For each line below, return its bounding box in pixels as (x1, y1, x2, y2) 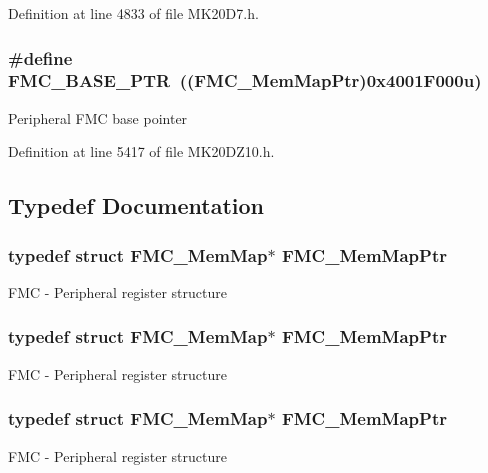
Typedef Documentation (8, 190, 264, 221)
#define (8, 45, 73, 70)
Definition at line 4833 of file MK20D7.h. (8, 3, 259, 23)
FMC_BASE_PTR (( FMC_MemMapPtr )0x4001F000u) (8, 68, 482, 93)
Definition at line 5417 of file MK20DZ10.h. (8, 141, 275, 162)
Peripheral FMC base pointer (8, 107, 188, 128)
